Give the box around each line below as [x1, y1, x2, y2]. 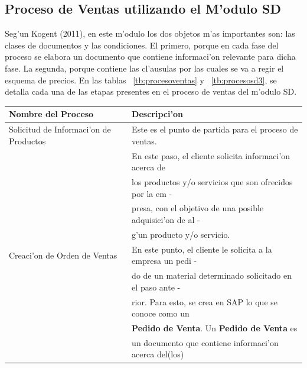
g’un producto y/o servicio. [132, 228, 230, 240]
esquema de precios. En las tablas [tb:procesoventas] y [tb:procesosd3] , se [5, 73, 277, 86]
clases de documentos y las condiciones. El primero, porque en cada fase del [5, 38, 279, 51]
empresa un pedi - [132, 254, 197, 267]
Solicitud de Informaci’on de [9, 123, 111, 135]
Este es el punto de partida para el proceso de [132, 123, 298, 135]
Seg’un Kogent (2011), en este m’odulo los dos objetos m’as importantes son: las [5, 27, 295, 40]
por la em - [132, 187, 172, 199]
